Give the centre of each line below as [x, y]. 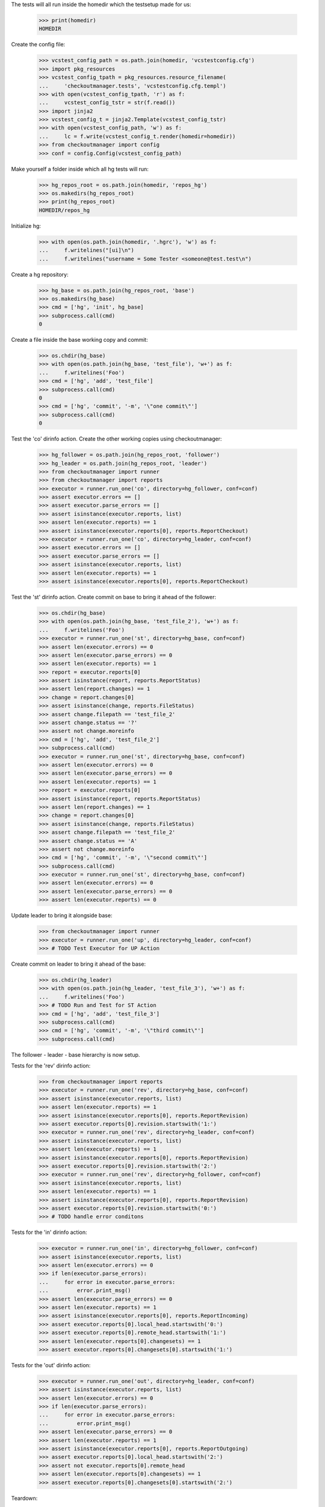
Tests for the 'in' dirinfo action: [49, 1232]
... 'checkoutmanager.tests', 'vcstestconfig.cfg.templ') [132, 86]
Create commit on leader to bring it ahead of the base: [79, 964]
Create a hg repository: [40, 274]
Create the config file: [38, 45]
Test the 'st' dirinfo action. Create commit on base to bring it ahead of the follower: [114, 597]
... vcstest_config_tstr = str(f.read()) [107, 103]
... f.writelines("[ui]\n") [87, 250]
